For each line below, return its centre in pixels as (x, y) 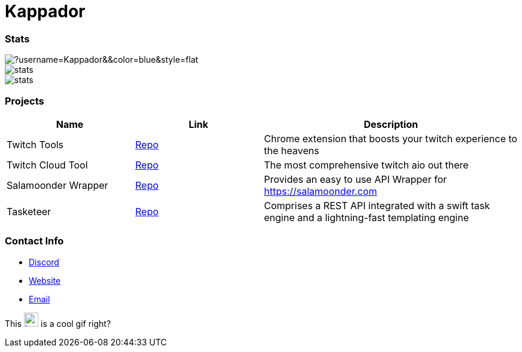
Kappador (45, 11)
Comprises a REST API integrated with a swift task (377, 205)
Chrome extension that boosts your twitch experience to (391, 138)
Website (45, 280)
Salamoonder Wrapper (57, 185)
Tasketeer (29, 211)
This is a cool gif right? (58, 323)
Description (391, 124)
